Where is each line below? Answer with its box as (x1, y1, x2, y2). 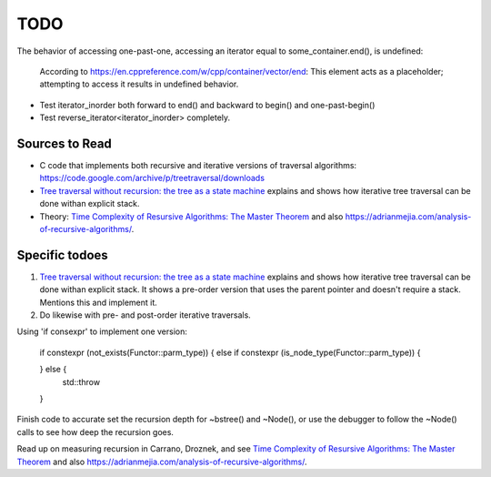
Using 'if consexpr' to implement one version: (16, 326, 188, 337)
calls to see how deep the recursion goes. (16, 426, 175, 437)
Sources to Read (16, 136, 113, 151)
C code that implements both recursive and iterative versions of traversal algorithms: (39, 160, 357, 171)
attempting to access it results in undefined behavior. (39, 78, 239, 90)
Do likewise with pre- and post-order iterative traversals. (39, 310, 252, 320)
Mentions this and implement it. (39, 297, 158, 308)
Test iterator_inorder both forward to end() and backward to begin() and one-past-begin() (39, 99, 376, 110)
